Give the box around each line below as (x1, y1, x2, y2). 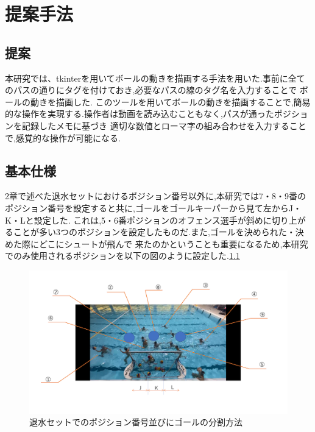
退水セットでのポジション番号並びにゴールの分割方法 (29, 416, 242, 428)
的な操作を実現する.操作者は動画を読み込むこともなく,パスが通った (5, 107, 274, 120)
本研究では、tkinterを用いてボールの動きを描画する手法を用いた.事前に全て (5, 71, 305, 84)
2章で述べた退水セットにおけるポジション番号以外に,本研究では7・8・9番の (5, 189, 306, 202)
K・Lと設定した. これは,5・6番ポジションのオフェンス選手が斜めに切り (5, 213, 289, 226)
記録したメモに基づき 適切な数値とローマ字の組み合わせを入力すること (21, 119, 306, 132)
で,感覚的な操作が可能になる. (5, 131, 121, 144)
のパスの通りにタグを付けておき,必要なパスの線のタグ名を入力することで (5, 83, 297, 96)
